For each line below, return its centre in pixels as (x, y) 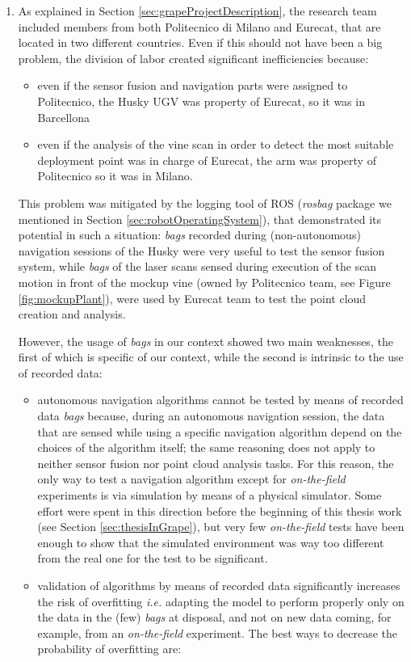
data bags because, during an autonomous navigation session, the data (211, 416)
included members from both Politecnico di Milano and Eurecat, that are (199, 26)
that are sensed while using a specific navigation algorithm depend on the (220, 431)
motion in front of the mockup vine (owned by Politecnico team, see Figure (204, 282)
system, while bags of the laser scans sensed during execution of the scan (197, 266)
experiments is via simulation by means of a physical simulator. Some (210, 495)
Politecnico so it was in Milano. (115, 176)
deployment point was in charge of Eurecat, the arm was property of (207, 160)
